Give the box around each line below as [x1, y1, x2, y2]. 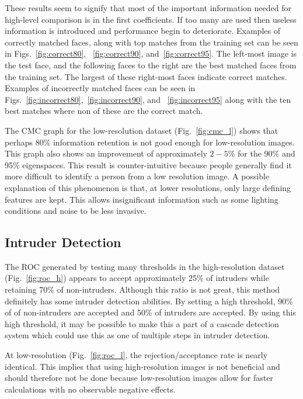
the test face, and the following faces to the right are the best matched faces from [5, 58, 297, 71]
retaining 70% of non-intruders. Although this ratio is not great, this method [5, 283, 280, 296]
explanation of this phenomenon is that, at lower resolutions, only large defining [5, 181, 291, 193]
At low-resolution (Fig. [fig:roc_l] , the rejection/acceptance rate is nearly [5, 349, 268, 361]
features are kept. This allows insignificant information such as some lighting [5, 193, 278, 205]
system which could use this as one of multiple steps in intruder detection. [5, 329, 270, 341]
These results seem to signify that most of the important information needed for [5, 2, 291, 13]
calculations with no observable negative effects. [5, 383, 176, 395]
